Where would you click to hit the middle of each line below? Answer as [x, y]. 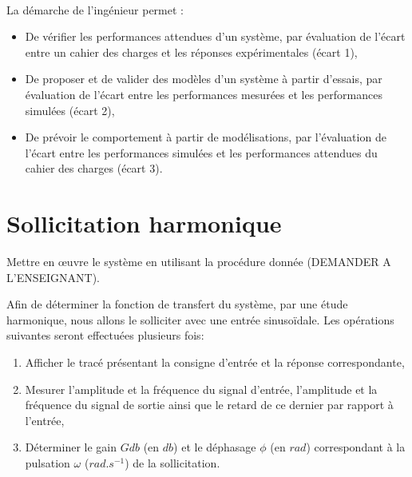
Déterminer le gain [71, 447]
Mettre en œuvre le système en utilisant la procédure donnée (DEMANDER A [199, 262]
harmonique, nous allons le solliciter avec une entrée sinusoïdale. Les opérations [200, 319]
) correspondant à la [356, 447]
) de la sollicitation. [172, 463]
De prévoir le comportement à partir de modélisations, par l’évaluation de [206, 137]
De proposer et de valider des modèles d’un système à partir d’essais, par [204, 79]
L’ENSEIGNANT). [53, 277]
